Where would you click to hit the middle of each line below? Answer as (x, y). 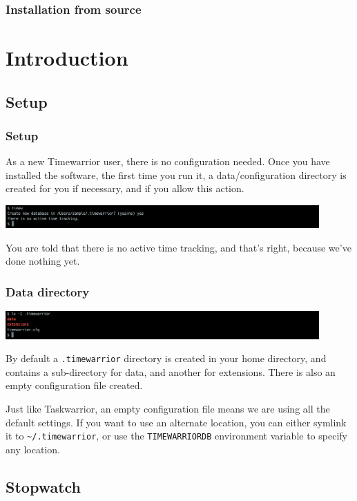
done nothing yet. (43, 261)
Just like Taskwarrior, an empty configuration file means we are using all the (168, 409)
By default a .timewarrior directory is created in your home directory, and (166, 358)
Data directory (48, 291)
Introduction (67, 58)
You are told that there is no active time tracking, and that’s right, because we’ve (178, 247)
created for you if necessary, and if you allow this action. (125, 188)
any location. (33, 449)
